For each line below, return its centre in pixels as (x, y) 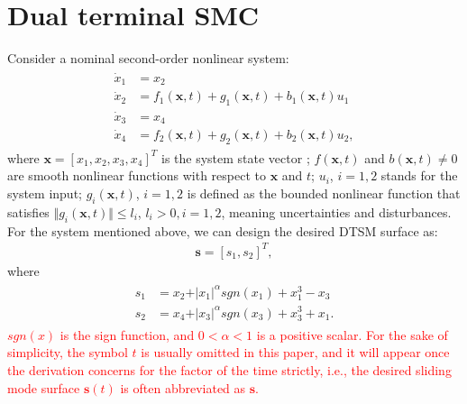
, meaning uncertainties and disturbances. (336, 211)
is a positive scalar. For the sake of (352, 334)
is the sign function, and (127, 334)
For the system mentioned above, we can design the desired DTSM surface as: (223, 230)
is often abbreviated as (183, 387)
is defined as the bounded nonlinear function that (324, 193)
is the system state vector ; (235, 157)
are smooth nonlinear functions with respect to (137, 175)
